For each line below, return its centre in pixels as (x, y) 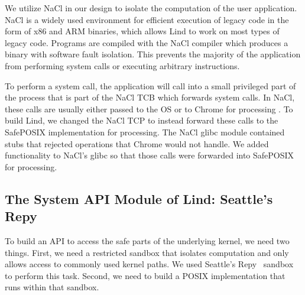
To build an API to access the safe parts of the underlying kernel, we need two (147, 240)
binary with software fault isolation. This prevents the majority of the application (153, 54)
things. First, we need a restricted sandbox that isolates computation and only (147, 252)
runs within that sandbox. (52, 287)
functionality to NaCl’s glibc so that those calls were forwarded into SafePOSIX (150, 155)
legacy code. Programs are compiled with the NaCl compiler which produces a (147, 42)
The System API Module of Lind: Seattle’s (139, 198)
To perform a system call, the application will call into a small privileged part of (150, 85)
